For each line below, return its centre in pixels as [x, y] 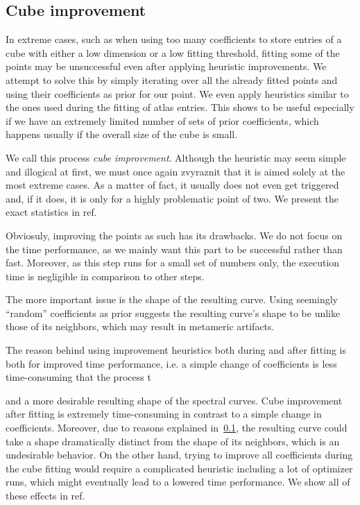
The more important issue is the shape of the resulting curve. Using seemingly [172, 299]
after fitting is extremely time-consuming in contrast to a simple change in [164, 414]
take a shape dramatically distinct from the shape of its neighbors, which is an [173, 441]
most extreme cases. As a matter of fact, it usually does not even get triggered [172, 185]
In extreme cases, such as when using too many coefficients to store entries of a [174, 39]
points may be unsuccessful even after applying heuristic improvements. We [166, 66]
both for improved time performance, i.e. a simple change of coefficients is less [171, 363]
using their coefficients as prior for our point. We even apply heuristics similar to [177, 93]
